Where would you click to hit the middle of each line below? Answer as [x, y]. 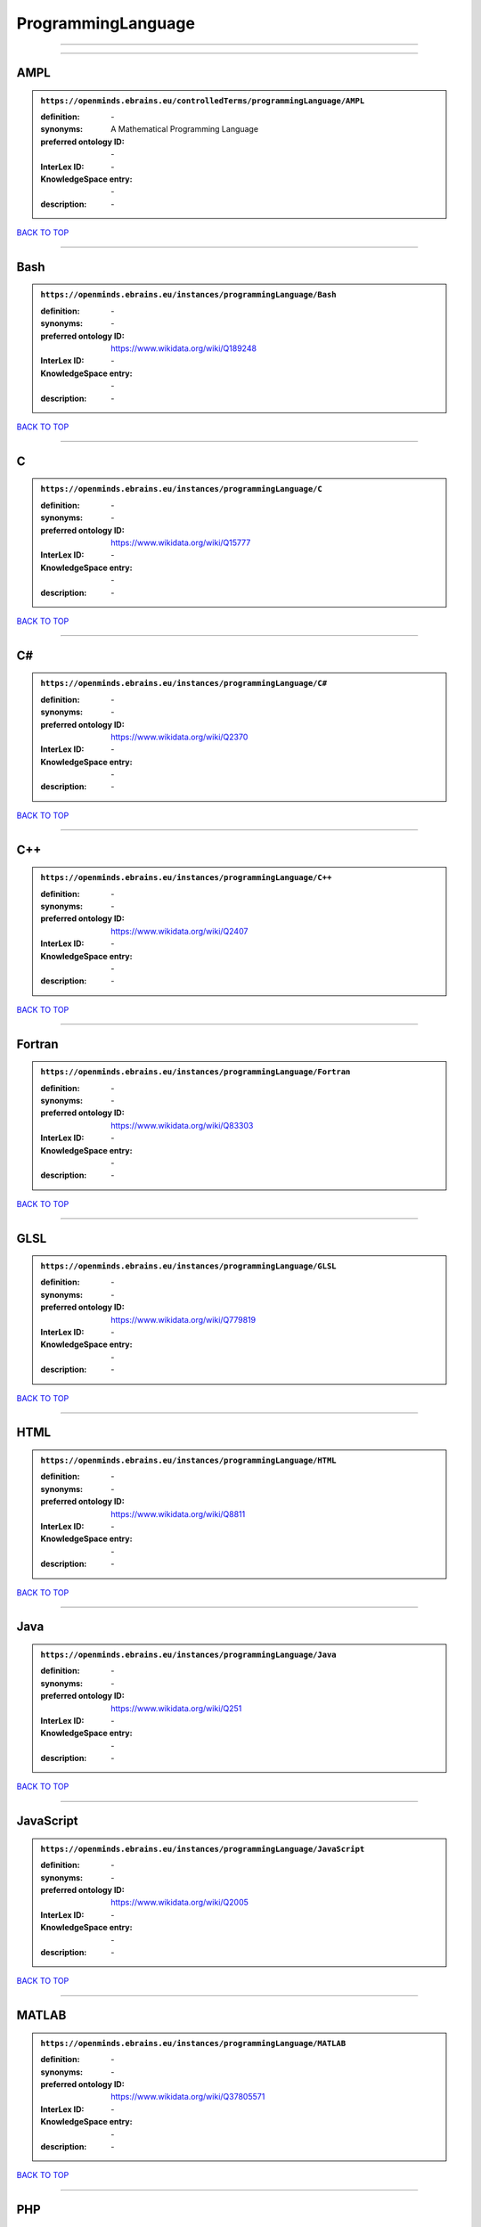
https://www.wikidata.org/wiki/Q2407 [179, 931]
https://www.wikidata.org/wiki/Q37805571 [188, 2097]
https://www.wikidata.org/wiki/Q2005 [180, 1903]
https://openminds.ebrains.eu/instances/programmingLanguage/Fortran [196, 1072]
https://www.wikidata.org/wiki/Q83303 [182, 1125]
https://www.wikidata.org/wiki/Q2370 [179, 737]
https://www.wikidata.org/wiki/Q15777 [181, 542]
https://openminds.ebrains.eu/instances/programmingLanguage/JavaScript [203, 1849]
